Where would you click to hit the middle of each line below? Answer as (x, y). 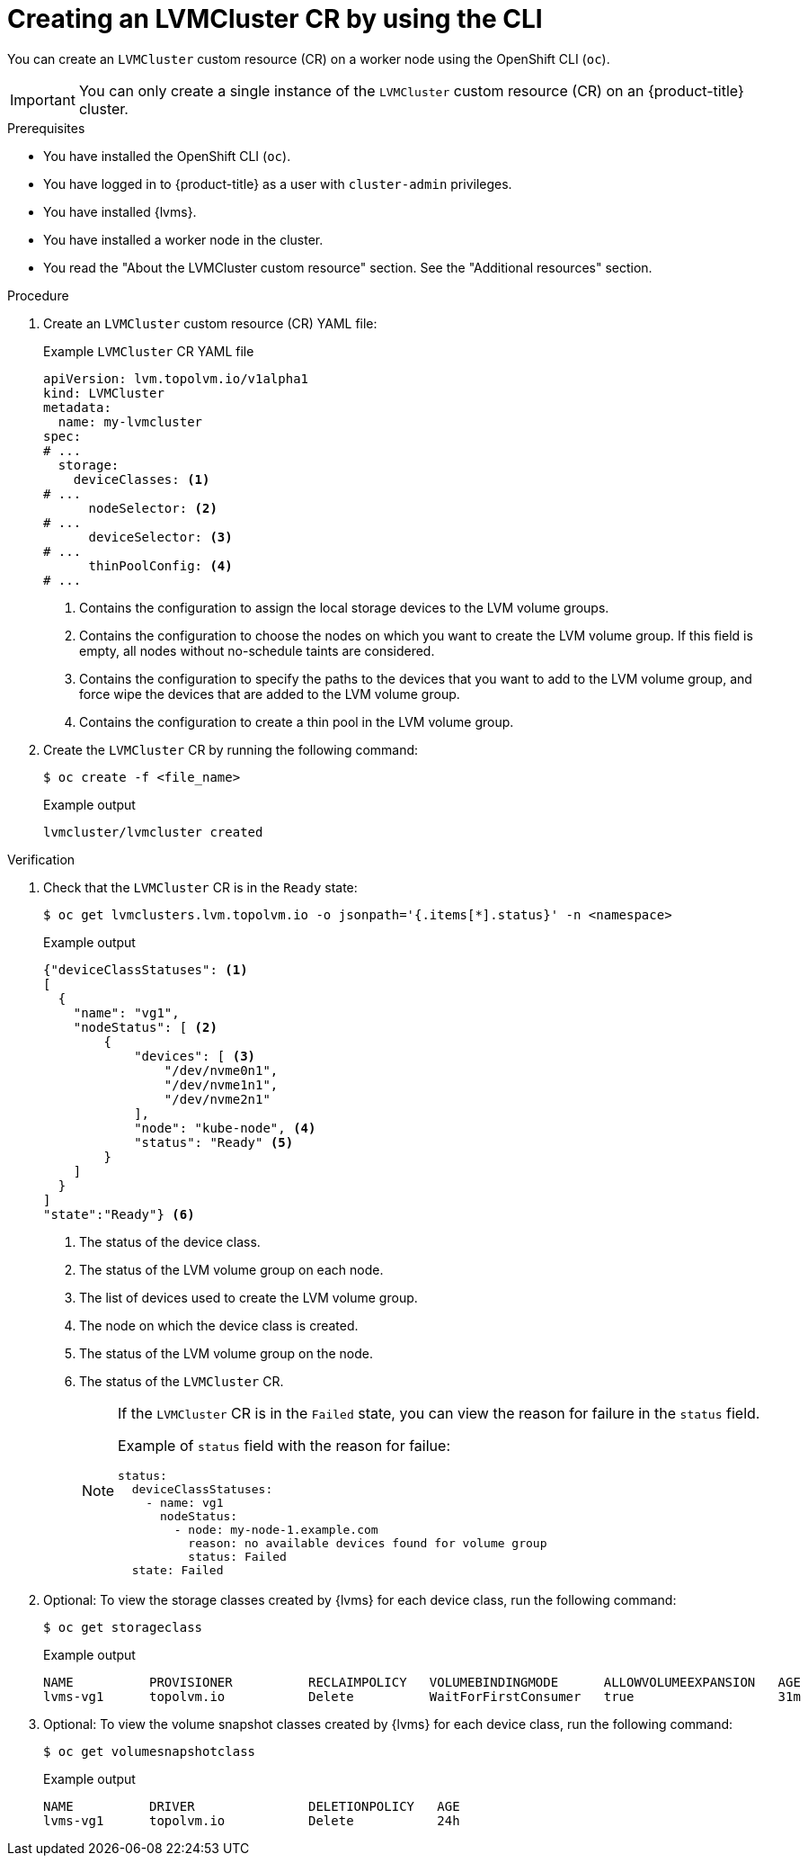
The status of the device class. (170, 1241)
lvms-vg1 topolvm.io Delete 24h (252, 1820)
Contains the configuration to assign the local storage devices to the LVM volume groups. (344, 607)
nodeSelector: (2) (153, 508)
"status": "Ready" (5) (214, 1142)
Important (43, 99)
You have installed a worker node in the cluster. (183, 239)
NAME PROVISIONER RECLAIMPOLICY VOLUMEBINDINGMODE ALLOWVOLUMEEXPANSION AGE (422, 1682)
